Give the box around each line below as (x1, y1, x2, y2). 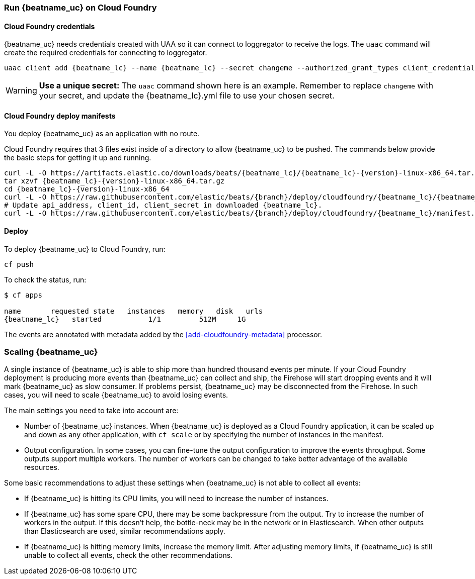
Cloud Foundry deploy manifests (4, 111, 116, 120)
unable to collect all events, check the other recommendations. (24, 551, 233, 560)
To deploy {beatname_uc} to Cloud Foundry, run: (4, 244, 166, 253)
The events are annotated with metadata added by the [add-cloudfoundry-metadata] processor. (4, 330, 323, 339)
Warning (6, 85, 37, 96)
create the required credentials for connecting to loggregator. (4, 48, 207, 57)
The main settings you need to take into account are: (4, 406, 179, 415)
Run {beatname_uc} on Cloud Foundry (4, 3, 157, 13)
